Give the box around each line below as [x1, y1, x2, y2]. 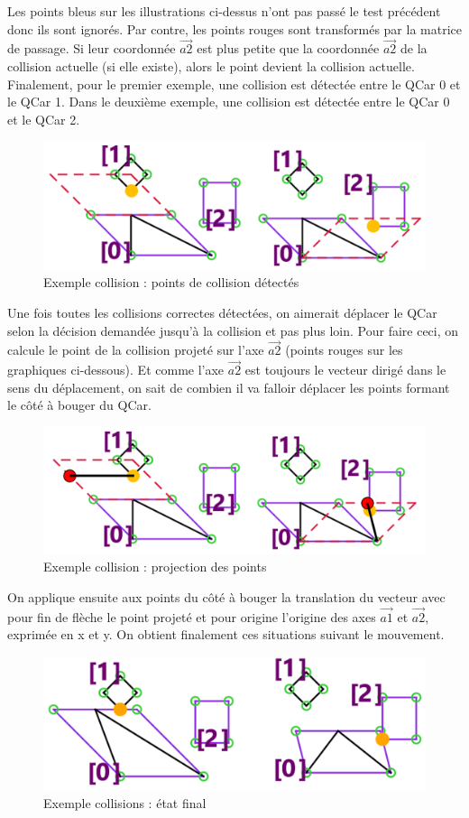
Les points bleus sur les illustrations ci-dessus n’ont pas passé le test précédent [7, 2, 441, 20]
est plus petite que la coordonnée [197, 39, 380, 58]
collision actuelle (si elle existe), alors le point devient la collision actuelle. [7, 57, 415, 75]
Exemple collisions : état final [43, 793, 207, 812]
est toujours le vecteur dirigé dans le [244, 360, 446, 379]
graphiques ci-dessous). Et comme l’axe [7, 360, 225, 379]
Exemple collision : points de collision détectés [43, 273, 299, 292]
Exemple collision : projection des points [43, 557, 267, 576]
